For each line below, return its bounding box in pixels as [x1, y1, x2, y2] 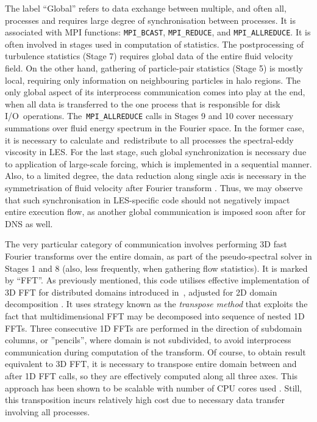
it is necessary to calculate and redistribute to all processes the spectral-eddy [5, 133, 294, 146]
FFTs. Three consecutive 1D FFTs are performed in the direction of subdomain [5, 321, 302, 334]
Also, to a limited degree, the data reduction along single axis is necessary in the [5, 169, 307, 182]
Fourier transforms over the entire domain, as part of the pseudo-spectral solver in [5, 250, 312, 262]
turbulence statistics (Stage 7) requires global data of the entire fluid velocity [5, 49, 293, 62]
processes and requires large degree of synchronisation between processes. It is [5, 13, 296, 26]
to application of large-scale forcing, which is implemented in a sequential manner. [5, 157, 312, 170]
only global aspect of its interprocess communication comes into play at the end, [5, 85, 305, 98]
